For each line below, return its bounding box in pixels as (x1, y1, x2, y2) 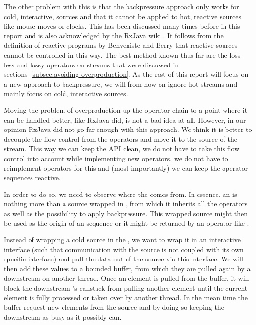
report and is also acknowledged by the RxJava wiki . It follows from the (4, 30, 224, 40)
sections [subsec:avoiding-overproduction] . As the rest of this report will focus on (4, 69, 249, 79)
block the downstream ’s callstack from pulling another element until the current (4, 283, 248, 293)
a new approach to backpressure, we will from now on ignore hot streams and (4, 78, 238, 89)
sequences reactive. (4, 172, 61, 183)
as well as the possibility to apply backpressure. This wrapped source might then (4, 208, 248, 218)
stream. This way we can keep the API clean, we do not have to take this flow (4, 143, 240, 154)
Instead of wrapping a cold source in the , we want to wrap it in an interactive (4, 234, 241, 245)
